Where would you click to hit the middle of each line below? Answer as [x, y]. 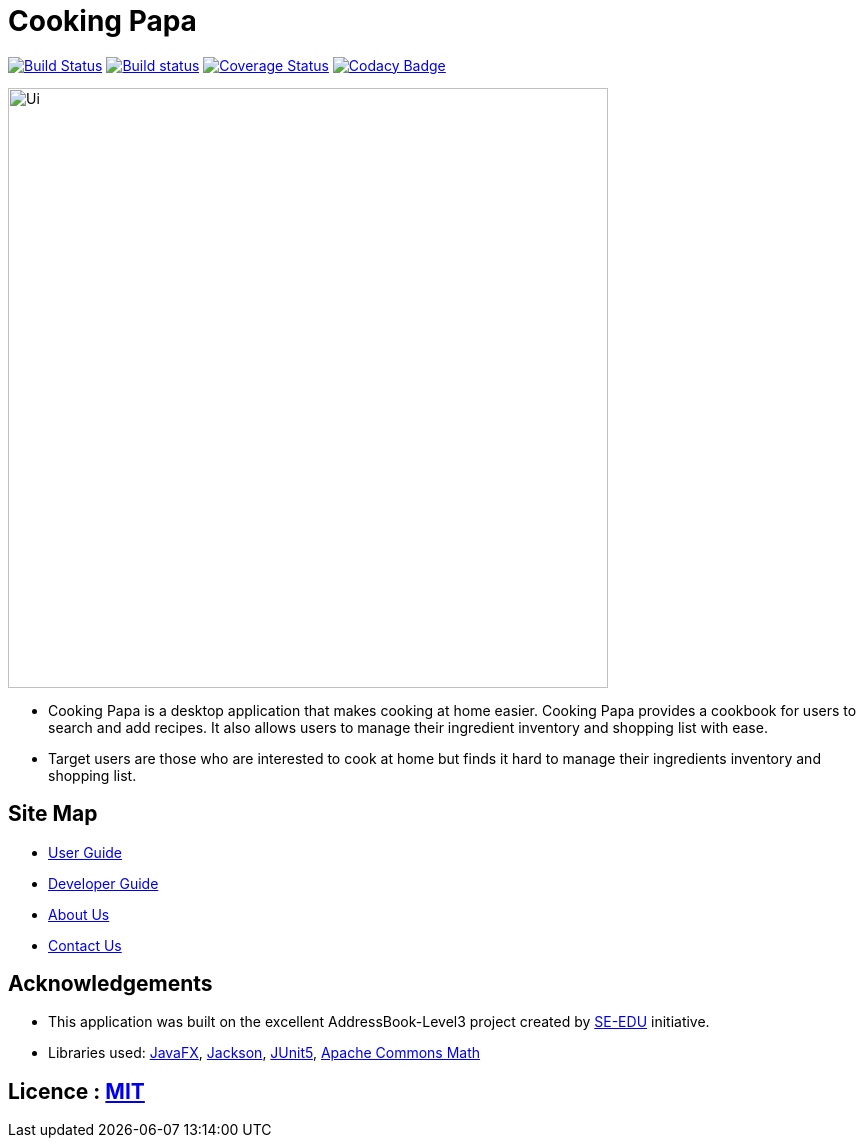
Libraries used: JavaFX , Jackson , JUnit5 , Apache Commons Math [264, 1053]
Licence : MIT [76, 1091]
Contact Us [85, 945]
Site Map [53, 814]
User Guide [85, 852]
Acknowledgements [110, 984]
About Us [79, 914]
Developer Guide [103, 883]
